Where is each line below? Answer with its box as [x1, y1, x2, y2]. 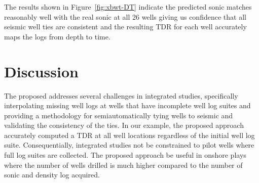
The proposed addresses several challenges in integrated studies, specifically [4, 90, 238, 101]
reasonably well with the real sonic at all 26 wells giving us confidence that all [4, 11, 246, 22]
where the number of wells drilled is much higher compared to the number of [4, 159, 243, 170]
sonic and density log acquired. [4, 169, 100, 180]
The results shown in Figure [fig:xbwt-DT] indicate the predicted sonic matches [4, 2, 252, 12]
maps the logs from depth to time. [4, 31, 110, 41]
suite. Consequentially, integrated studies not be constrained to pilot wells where [4, 140, 254, 150]
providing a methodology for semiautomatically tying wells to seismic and [4, 110, 233, 120]
